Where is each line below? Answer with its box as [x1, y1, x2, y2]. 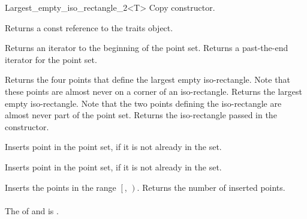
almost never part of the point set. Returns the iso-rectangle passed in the [5, 109, 277, 121]
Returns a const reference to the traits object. [5, 21, 173, 34]
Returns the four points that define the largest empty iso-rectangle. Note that [5, 73, 290, 86]
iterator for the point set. [5, 53, 97, 65]
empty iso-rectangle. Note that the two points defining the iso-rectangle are [5, 97, 282, 109]
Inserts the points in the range [5, 181, 116, 193]
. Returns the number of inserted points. [137, 181, 285, 193]
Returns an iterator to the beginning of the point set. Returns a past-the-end [5, 41, 288, 54]
